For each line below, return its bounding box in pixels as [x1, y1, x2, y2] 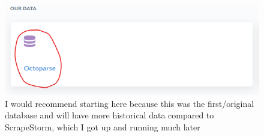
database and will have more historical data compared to [5, 109, 214, 121]
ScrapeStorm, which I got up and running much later [5, 121, 200, 133]
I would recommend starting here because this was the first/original [5, 97, 254, 109]
